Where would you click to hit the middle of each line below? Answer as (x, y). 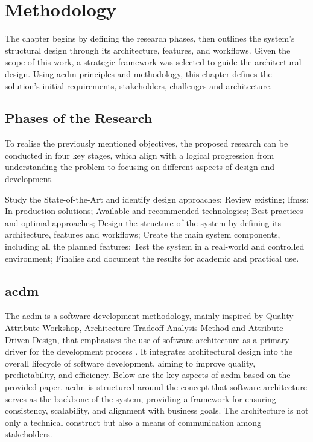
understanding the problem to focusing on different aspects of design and (140, 167)
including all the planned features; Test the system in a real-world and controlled (155, 246)
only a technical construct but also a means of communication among (133, 422)
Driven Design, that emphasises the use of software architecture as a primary (147, 339)
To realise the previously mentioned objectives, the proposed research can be (147, 143)
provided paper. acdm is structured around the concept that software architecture (156, 387)
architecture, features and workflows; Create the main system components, (143, 234)
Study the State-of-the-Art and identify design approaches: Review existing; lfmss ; (157, 199)
